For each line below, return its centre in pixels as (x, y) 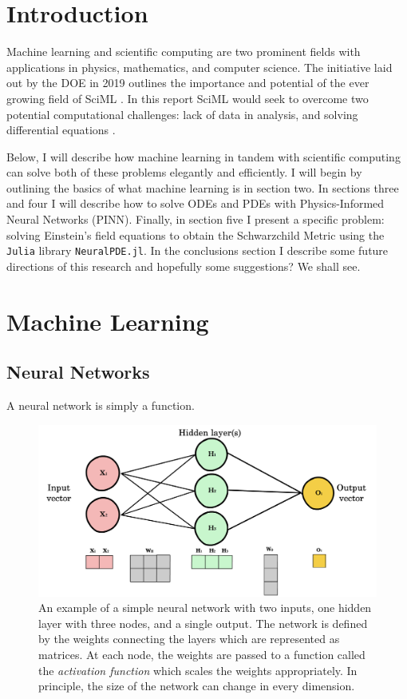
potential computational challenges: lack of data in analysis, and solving (182, 114)
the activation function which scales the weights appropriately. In (198, 670)
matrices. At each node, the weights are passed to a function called (202, 654)
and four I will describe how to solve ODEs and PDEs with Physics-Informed (196, 203)
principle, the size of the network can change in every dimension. (197, 686)
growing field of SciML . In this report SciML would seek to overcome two (188, 98)
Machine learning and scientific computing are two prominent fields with (184, 52)
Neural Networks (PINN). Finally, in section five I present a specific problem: (196, 219)
